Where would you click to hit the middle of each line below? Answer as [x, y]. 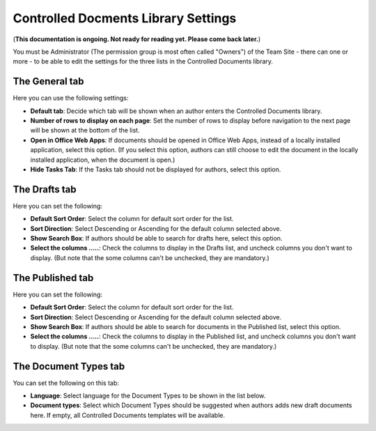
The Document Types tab [69, 366]
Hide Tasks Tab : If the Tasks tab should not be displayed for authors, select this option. [156, 169]
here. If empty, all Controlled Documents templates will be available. [128, 415]
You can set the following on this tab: [66, 383]
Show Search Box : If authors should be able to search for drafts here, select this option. [156, 239]
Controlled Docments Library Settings [125, 18]
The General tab [48, 81]
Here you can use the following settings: [71, 98]
